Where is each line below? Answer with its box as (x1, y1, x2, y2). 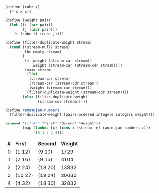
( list (26, 72, 38, 77)
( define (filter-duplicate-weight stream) (5, 40, 92, 45)
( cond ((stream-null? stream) (9, 45, 70, 50)
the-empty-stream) (24, 49, 62, 54)
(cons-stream (24, 67, 51, 72)
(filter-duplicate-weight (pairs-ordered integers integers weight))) (9, 112, 155, 117)
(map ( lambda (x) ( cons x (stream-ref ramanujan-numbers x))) (22, 125, 151, 131)
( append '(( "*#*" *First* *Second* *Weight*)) (5, 121, 101, 126)
